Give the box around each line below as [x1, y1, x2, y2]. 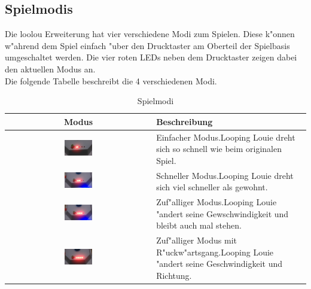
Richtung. [156, 269, 192, 281]
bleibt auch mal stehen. [156, 219, 242, 232]
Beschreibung [156, 115, 213, 127]
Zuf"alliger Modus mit [156, 234, 237, 247]
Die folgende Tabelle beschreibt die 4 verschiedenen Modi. [5, 74, 217, 87]
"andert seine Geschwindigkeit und [156, 257, 282, 270]
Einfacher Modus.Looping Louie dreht [156, 130, 295, 143]
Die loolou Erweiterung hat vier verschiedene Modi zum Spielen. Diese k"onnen [5, 28, 295, 40]
